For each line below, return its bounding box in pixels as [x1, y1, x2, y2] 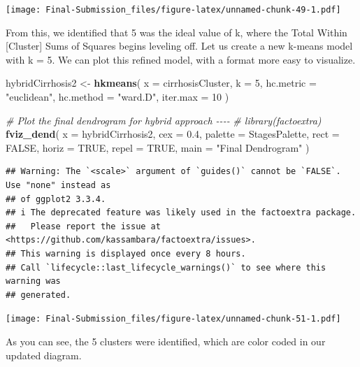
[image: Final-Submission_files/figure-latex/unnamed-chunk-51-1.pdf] [6, 314, 341, 324]
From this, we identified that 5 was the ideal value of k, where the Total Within [6, 24, 347, 39]
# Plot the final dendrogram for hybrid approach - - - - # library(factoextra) [6, 113, 322, 127]
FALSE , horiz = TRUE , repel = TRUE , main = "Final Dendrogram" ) [6, 140, 310, 154]
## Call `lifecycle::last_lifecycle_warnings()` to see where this [6, 262, 326, 273]
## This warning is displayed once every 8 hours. [6, 248, 246, 259]
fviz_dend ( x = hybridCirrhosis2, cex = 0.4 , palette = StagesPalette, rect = [6, 127, 340, 141]
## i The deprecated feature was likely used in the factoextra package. [6, 208, 357, 218]
